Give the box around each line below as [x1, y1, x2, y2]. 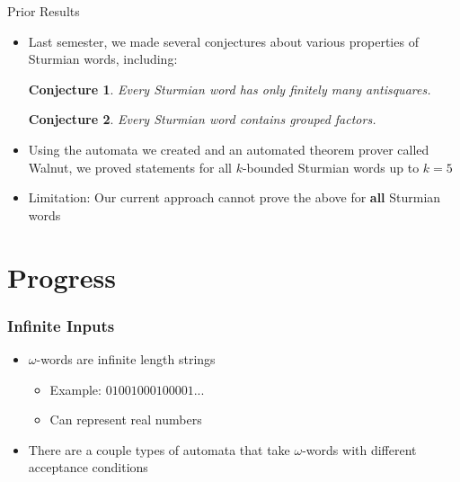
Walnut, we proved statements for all [28, 157, 232, 176]
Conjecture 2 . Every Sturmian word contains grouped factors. [28, 110, 376, 129]
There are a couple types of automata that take [28, 440, 290, 459]
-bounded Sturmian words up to [242, 157, 420, 176]
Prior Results [7, 2, 80, 20]
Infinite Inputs [7, 314, 115, 336]
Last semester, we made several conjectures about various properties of [28, 31, 419, 50]
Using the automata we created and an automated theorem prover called [28, 139, 429, 158]
